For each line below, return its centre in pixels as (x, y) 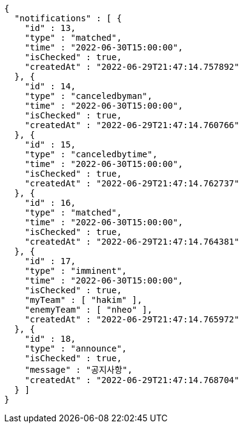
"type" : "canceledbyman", (88, 96)
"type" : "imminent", (76, 271)
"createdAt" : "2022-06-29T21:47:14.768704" (132, 380)
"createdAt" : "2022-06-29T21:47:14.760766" (132, 125)
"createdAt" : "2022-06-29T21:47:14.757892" (132, 67)
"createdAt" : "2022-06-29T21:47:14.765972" (132, 319)
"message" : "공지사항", (78, 370)
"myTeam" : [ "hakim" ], (83, 300)
